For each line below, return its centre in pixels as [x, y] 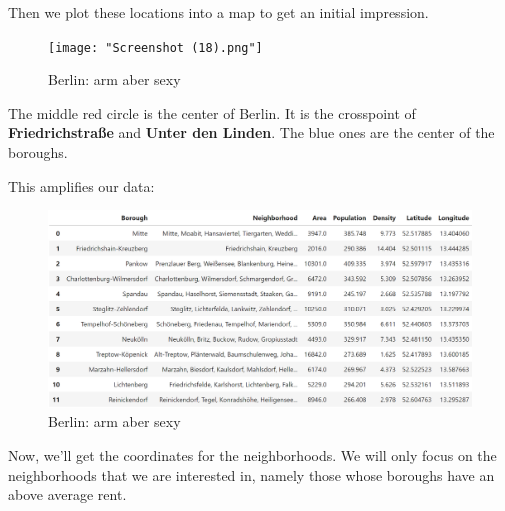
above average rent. [67, 494]
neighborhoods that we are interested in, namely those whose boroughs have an [251, 474]
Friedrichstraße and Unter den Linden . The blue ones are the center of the [251, 132]
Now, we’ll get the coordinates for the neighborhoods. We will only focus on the [252, 454]
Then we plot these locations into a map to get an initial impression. [218, 12]
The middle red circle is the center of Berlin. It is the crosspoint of [212, 112]
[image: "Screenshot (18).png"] [155, 47]
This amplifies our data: [81, 185]
